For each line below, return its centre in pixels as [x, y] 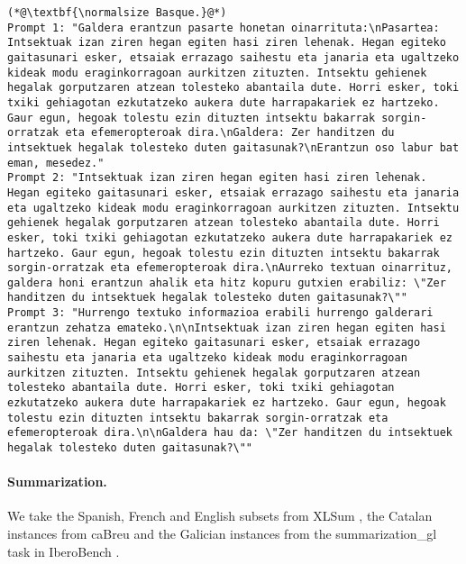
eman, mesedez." [56, 163]
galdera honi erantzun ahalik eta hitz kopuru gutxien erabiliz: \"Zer [227, 282]
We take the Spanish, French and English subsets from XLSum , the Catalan [220, 516]
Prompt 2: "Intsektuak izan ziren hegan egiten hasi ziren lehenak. [217, 178]
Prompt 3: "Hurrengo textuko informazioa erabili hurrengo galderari [220, 313]
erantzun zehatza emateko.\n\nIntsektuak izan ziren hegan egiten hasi [227, 327]
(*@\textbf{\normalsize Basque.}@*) [117, 13]
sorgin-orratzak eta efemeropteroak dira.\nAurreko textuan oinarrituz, [230, 268]
